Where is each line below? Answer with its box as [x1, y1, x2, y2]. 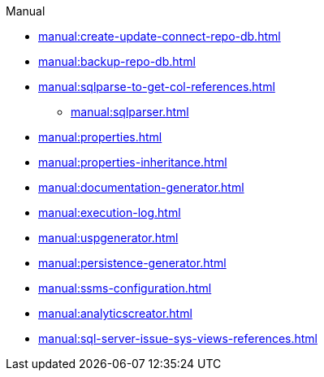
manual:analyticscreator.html [38, 306, 192, 320]
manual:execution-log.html [38, 206, 181, 219]
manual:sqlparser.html [71, 105, 189, 119]
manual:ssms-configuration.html [38, 281, 212, 295]
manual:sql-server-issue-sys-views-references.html [38, 331, 318, 345]
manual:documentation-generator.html [38, 180, 244, 194]
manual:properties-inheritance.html [38, 155, 227, 169]
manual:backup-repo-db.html [38, 54, 196, 68]
